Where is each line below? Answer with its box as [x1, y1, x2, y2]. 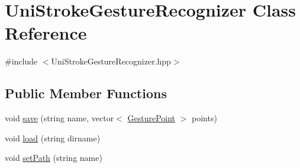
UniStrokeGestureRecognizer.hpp [51, 55, 171, 67]
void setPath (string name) [5, 151, 102, 164]
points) [192, 112, 217, 124]
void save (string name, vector [5, 112, 114, 124]
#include [5, 55, 38, 67]
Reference [5, 21, 87, 45]
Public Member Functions [5, 84, 167, 102]
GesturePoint [127, 112, 176, 124]
